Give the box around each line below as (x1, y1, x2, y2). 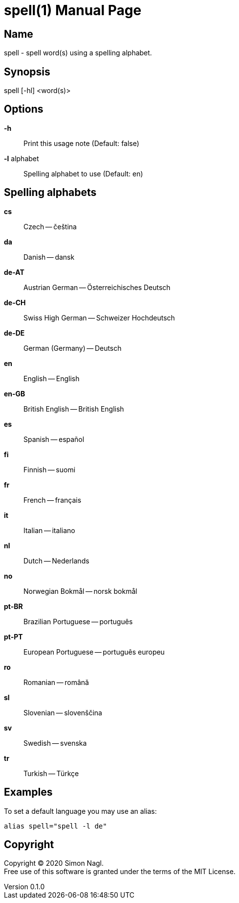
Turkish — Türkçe (23, 769, 79, 778)
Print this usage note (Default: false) (23, 139, 139, 147)
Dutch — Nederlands (23, 556, 89, 565)
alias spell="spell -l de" (4, 822, 107, 830)
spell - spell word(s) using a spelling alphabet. (4, 49, 152, 57)
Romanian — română (23, 678, 89, 686)
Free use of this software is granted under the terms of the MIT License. (4, 867, 236, 876)
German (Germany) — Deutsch (23, 343, 122, 352)
